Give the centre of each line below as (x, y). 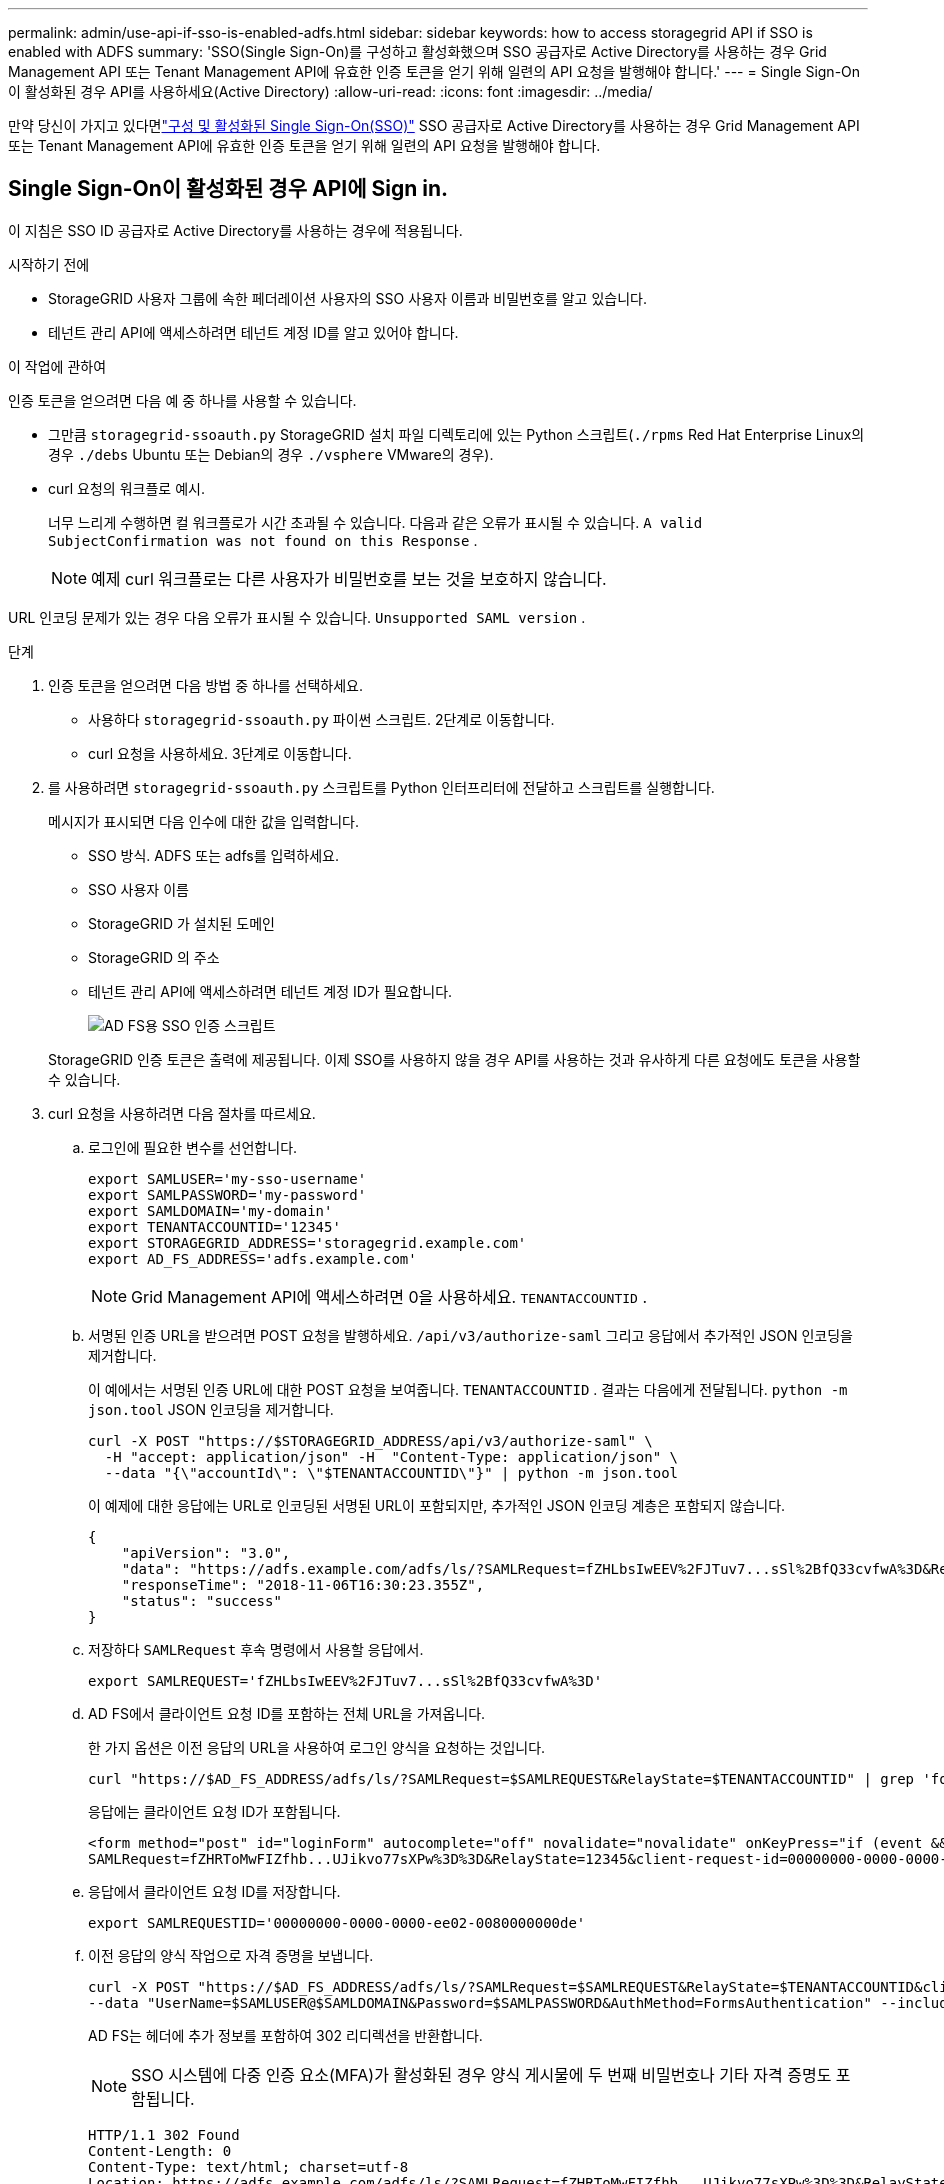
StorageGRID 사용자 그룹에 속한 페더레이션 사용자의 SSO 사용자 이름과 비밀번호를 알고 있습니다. (347, 298)
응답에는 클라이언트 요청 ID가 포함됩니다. (214, 1811)
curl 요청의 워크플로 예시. (126, 488)
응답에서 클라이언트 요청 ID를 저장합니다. (214, 1891)
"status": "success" (201, 1600)
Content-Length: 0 (160, 2150)
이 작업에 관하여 (57, 366)
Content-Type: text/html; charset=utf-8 (248, 2166)
